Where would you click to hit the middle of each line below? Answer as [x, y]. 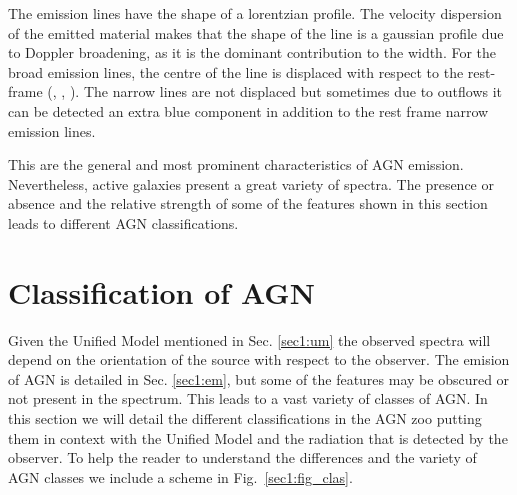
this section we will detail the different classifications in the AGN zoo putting [245, 418]
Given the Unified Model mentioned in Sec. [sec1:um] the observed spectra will [249, 339]
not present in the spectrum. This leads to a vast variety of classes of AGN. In [248, 398]
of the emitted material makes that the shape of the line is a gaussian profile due [256, 32]
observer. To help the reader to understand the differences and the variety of [242, 457]
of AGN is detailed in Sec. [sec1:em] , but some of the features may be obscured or [259, 378]
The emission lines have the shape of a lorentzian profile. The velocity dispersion [255, 13]
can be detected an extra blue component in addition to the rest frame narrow [248, 110]
